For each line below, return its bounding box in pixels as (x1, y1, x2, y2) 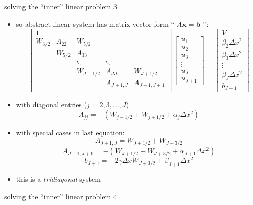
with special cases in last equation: (16, 127, 125, 138)
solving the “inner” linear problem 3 (4, 1, 117, 11)
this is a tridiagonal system (16, 173, 101, 184)
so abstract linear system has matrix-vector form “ (16, 18, 175, 29)
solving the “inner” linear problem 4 (4, 191, 117, 201)
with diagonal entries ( (16, 99, 87, 110)
